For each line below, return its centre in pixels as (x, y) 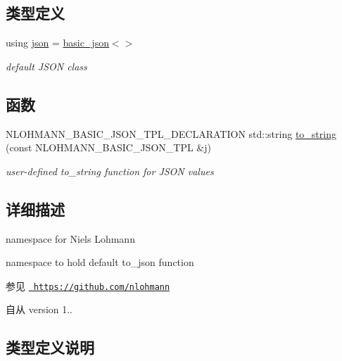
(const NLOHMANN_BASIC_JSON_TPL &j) (108, 147)
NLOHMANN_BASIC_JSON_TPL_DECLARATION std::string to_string (171, 133)
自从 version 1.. (39, 309)
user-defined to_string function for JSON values (110, 171)
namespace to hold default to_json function (100, 262)
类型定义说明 (50, 347)
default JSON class (46, 66)
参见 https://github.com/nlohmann (88, 285)
